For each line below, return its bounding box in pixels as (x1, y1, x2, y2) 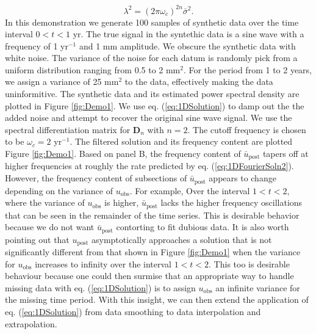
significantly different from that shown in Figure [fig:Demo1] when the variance (5, 245, 301, 258)
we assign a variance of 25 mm (5, 75, 119, 88)
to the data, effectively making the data (124, 75, 273, 88)
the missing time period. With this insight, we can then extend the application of (5, 293, 309, 306)
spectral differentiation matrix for (5, 123, 131, 136)
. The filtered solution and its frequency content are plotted (70, 135, 293, 148)
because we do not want (5, 220, 95, 233)
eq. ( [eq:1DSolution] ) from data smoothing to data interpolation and (5, 305, 261, 318)
